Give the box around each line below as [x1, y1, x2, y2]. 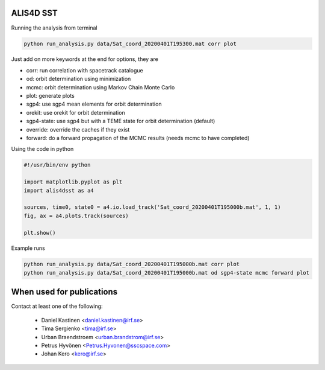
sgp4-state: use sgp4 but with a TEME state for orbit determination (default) [26, 118, 215, 125]
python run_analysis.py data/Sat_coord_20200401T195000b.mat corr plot [23, 261, 240, 268]
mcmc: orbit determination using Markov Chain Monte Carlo [26, 83, 175, 91]
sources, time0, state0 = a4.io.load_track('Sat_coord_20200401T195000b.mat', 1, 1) [23, 204, 281, 211]
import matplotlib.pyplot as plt [23, 179, 123, 185]
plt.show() [23, 229, 56, 236]
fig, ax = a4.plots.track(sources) [23, 212, 129, 219]
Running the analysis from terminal [11, 24, 97, 31]
